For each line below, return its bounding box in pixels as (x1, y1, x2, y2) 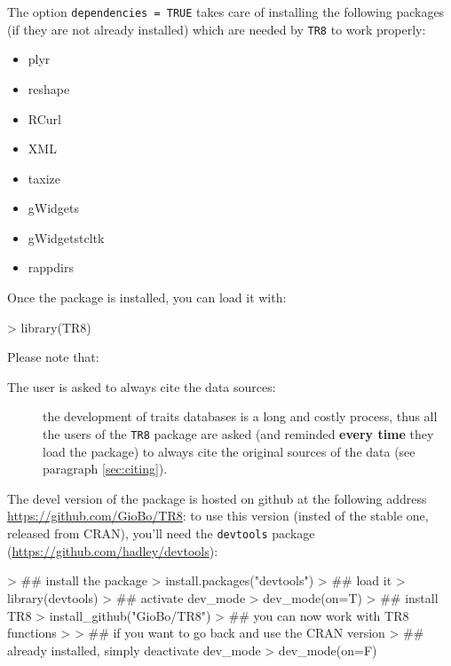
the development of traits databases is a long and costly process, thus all (43, 407, 438, 426)
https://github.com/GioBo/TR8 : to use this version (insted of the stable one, (7, 506, 429, 525)
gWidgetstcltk (28, 228, 105, 247)
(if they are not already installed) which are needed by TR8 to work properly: (7, 20, 426, 38)
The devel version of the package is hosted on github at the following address (7, 489, 427, 507)
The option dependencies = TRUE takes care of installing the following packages (7, 3, 445, 20)
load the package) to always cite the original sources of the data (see (43, 442, 415, 460)
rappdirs (28, 258, 74, 277)
